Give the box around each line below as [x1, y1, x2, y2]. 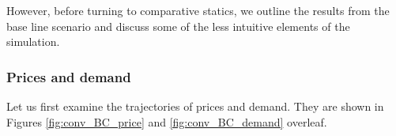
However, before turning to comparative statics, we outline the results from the [6, 2, 390, 18]
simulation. [6, 33, 60, 50]
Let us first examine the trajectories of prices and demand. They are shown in [6, 98, 384, 114]
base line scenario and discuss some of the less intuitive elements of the [6, 17, 350, 34]
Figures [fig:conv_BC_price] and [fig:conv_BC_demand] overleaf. [6, 113, 327, 130]
